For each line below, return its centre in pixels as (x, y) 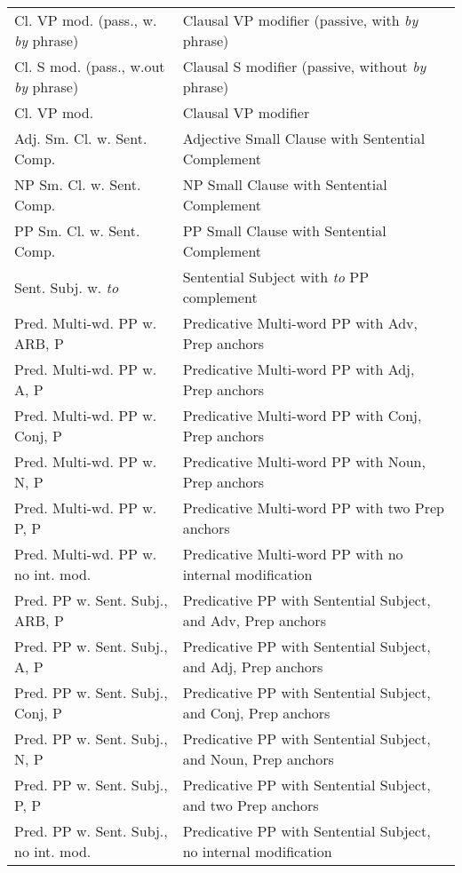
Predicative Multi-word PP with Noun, (304, 461)
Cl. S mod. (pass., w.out (90, 66)
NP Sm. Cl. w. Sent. (78, 184)
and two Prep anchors (251, 805)
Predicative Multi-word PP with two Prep (314, 508)
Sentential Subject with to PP (276, 277)
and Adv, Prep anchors (254, 620)
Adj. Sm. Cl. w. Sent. (81, 138)
